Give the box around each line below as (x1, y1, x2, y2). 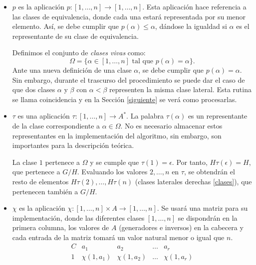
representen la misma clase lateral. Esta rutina (109, 84, 252, 95)
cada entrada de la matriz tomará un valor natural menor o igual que (12, 232, 225, 242)
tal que (132, 57, 153, 65)
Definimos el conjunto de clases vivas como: (12, 47, 146, 58)
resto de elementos (12, 176, 69, 186)
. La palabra (126, 111, 164, 121)
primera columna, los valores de (12, 222, 109, 233)
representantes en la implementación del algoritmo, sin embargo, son (12, 130, 222, 140)
